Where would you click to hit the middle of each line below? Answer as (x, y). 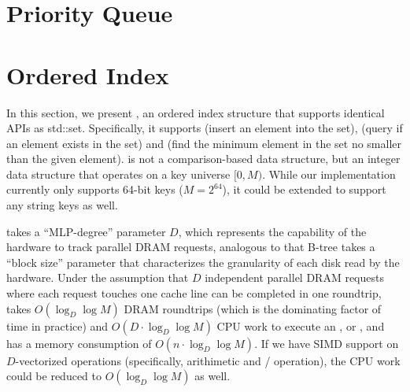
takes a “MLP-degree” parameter (86, 231)
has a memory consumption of (79, 343)
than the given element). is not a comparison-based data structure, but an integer (203, 159)
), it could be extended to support (304, 189)
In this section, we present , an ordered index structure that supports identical (196, 112)
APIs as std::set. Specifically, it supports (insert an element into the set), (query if (205, 128)
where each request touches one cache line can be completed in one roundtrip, (194, 293)
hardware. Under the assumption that (98, 277)
